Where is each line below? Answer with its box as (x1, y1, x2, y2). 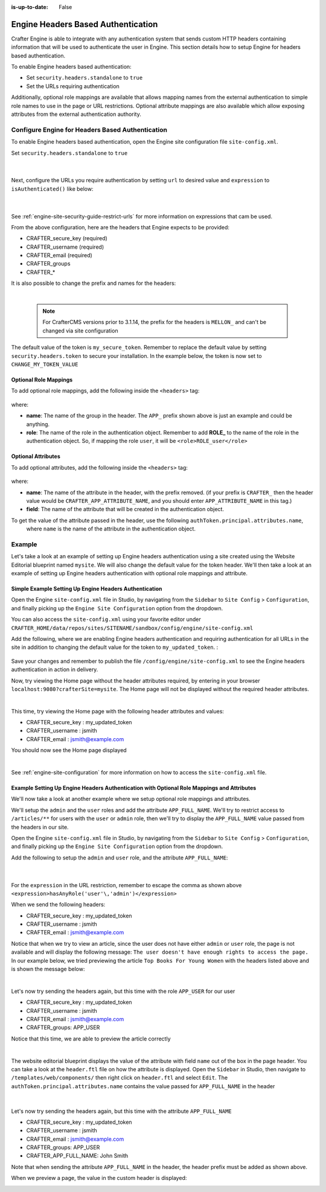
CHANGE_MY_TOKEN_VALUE (11, 361, 78, 368)
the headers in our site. (11, 823, 69, 830)
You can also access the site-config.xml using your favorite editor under (11, 616, 202, 623)
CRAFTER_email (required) (26, 252, 93, 259)
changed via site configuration (42, 327, 118, 334)
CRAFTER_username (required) (26, 243, 104, 250)
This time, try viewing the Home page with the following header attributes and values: (11, 707, 225, 715)
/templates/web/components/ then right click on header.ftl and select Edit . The (11, 1074, 228, 1082)
